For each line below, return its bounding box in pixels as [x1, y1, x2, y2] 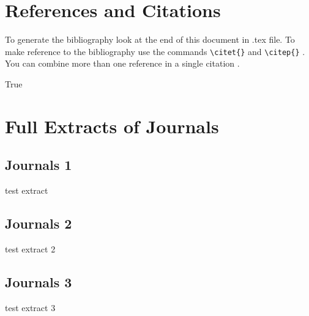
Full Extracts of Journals [5, 113, 219, 138]
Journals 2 [5, 214, 72, 233]
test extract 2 [5, 242, 56, 255]
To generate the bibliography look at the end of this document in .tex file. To [5, 33, 295, 46]
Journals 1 [5, 155, 72, 174]
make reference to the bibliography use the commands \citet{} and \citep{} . [5, 45, 305, 57]
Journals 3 [5, 272, 72, 291]
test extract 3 [5, 301, 56, 314]
